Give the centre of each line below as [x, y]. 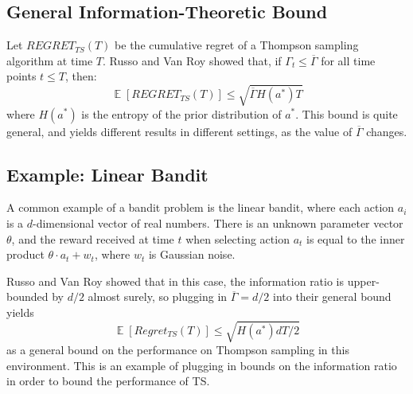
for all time [348, 60]
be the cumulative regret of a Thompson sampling [237, 45]
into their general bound [332, 296]
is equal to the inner [356, 238]
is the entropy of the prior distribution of [181, 113]
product [25, 254]
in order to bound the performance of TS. [108, 381]
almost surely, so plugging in [158, 296]
